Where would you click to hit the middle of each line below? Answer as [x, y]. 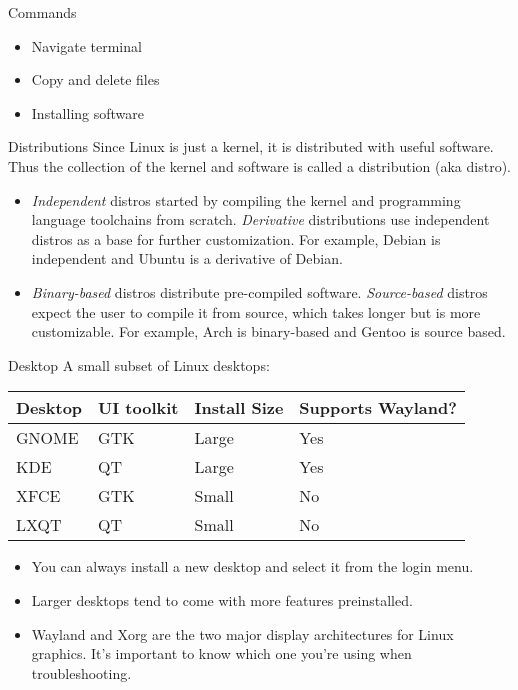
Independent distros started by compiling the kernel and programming [246, 199]
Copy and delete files [95, 79]
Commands [42, 12]
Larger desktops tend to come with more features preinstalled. [222, 599]
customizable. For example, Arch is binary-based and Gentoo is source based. [268, 331]
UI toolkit [138, 408]
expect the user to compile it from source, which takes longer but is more [256, 311]
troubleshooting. [81, 672]
